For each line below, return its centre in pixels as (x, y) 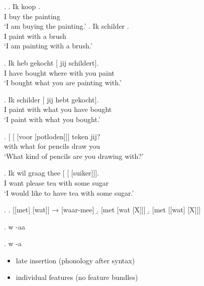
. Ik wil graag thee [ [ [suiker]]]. (52, 173)
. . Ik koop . (22, 6)
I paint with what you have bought (58, 109)
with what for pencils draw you (52, 146)
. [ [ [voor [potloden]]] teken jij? (52, 136)
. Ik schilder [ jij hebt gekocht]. (52, 99)
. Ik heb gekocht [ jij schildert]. (52, 62)
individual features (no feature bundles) (77, 277)
